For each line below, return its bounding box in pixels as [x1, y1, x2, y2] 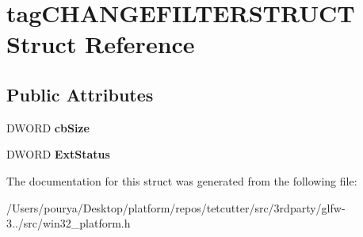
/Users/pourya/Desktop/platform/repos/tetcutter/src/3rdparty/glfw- [6, 199, 346, 216]
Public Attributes [6, 82, 154, 106]
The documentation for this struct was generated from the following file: [6, 172, 357, 189]
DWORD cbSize [6, 119, 90, 136]
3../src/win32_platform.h [6, 215, 131, 231]
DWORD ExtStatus [6, 146, 110, 162]
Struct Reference [6, 28, 195, 60]
